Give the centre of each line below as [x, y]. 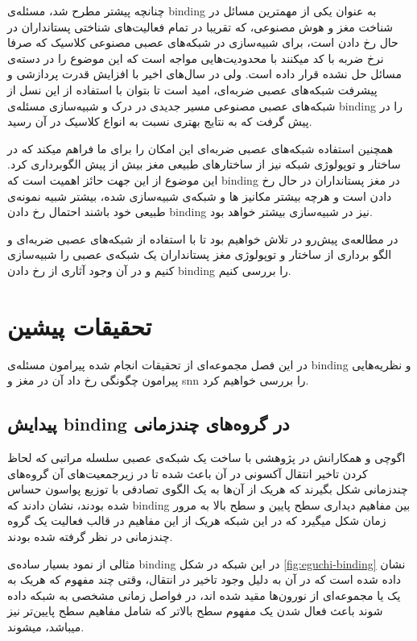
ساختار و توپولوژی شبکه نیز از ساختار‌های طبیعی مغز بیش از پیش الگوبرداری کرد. [204, 164]
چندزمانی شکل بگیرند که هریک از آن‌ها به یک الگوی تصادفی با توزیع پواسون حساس [208, 489]
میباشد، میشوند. [46, 626]
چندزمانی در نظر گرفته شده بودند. [90, 536]
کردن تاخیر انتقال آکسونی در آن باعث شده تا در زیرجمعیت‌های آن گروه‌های [188, 473]
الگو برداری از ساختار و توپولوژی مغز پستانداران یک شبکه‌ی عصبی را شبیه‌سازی [200, 254]
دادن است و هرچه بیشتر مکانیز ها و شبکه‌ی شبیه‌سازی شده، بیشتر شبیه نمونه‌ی [200, 196]
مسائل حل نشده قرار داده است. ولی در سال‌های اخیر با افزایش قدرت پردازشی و [205, 74]
